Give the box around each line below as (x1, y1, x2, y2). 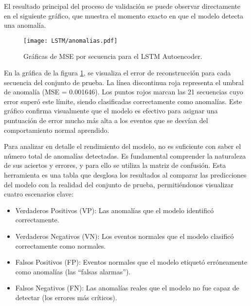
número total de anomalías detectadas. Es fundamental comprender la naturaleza (4, 150, 246, 161)
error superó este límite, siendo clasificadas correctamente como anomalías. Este (4, 96, 242, 106)
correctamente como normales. (15, 240, 106, 251)
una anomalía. (4, 20, 46, 30)
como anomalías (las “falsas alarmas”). (15, 266, 131, 276)
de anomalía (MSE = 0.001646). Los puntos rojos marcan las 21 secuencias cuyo (4, 87, 243, 97)
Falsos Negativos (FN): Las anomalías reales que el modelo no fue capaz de (15, 283, 239, 293)
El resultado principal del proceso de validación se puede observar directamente (4, 1, 241, 11)
